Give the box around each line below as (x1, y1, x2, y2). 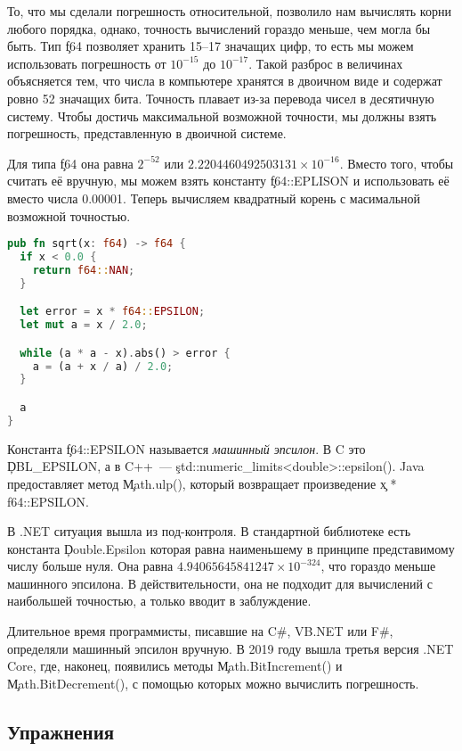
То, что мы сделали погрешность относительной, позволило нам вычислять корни (7, 2, 451, 20)
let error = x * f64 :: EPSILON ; (20, 305, 206, 318)
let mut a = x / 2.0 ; (20, 318, 148, 332)
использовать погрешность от (7, 54, 166, 72)
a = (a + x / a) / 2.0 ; (32, 359, 174, 373)
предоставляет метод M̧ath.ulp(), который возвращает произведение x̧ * (7, 474, 397, 492)
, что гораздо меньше (320, 557, 436, 575)
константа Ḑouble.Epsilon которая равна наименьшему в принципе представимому (7, 539, 455, 557)
